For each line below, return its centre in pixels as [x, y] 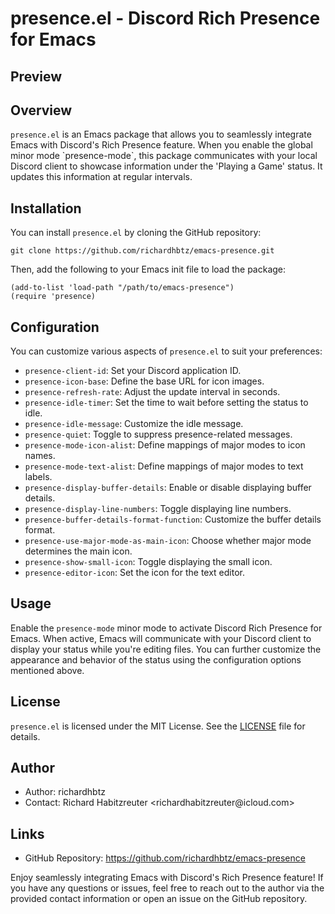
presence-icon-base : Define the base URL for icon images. [144, 381]
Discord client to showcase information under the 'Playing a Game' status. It [166, 166]
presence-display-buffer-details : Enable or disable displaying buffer [168, 488]
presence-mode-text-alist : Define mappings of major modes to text [164, 466]
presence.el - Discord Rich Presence [165, 18]
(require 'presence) [53, 297]
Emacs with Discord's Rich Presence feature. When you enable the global [161, 145]
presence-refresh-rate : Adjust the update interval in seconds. [152, 392]
